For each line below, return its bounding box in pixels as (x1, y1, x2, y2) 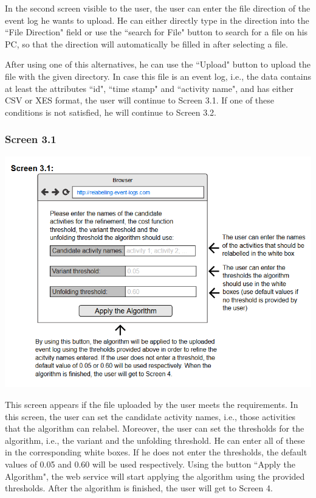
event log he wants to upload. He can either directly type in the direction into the (5, 13, 309, 26)
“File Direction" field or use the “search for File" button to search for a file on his (5, 26, 308, 38)
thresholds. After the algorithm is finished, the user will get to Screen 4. (5, 482, 273, 494)
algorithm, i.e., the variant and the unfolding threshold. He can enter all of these (5, 433, 305, 446)
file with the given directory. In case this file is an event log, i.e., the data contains (5, 69, 311, 82)
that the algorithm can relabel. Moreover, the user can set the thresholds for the (5, 422, 304, 435)
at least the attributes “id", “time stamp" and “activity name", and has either (5, 82, 294, 94)
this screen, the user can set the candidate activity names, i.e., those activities (5, 410, 296, 423)
